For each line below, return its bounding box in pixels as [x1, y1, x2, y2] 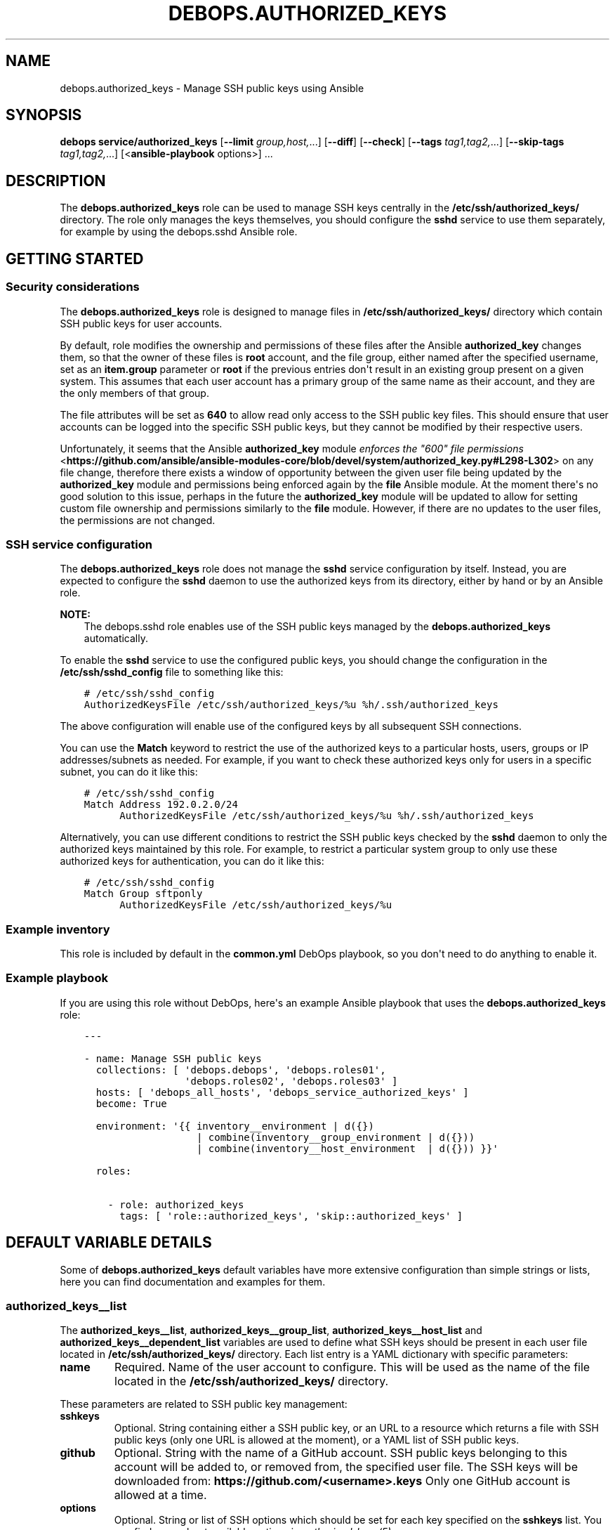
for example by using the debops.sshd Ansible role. [60, 225, 298, 238]
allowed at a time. [114, 1488, 207, 1503]
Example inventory [6, 922, 110, 936]
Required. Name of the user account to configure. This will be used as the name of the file [114, 1360, 590, 1375]
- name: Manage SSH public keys [84, 1052, 262, 1064]
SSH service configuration [6, 537, 152, 551]
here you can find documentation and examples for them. [60, 1275, 326, 1288]
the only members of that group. [60, 386, 209, 399]
